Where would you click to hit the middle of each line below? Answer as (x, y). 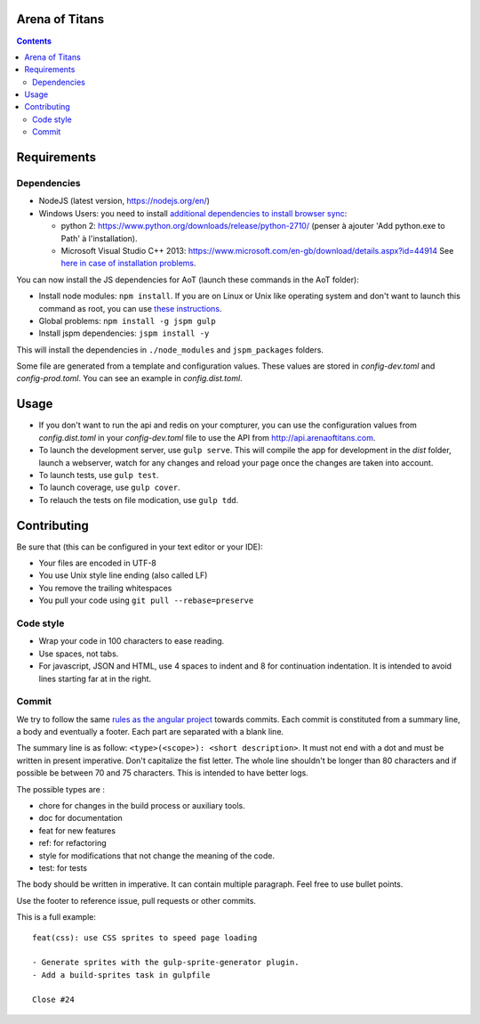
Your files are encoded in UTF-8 (98, 563)
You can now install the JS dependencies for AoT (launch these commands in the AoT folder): (188, 280)
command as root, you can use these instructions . (130, 308)
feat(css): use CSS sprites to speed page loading (145, 938)
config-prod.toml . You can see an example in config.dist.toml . (130, 378)
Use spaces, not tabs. (79, 654)
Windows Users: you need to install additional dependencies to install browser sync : (193, 213)
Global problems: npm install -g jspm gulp (128, 321)
